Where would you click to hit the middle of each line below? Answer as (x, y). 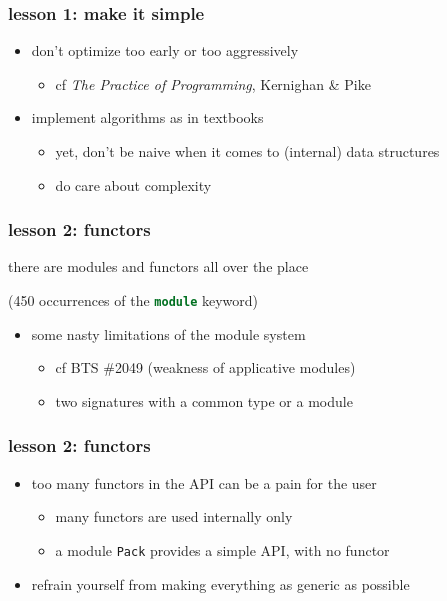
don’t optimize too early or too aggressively (165, 50)
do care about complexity (133, 184)
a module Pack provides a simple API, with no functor (222, 549)
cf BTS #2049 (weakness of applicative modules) (205, 367)
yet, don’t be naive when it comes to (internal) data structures (247, 151)
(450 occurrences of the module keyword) (133, 300)
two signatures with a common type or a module (204, 400)
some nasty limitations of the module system (168, 333)
